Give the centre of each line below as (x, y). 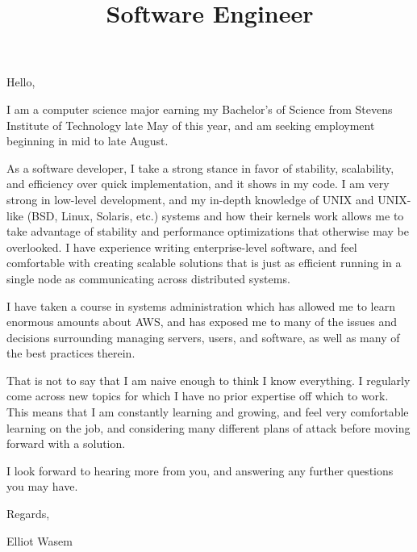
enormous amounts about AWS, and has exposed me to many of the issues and (202, 322)
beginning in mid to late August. (88, 141)
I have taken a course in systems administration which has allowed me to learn (201, 305)
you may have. (42, 486)
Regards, (28, 514)
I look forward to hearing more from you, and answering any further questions (200, 470)
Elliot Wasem (40, 540)
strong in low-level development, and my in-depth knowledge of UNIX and (190, 199)
